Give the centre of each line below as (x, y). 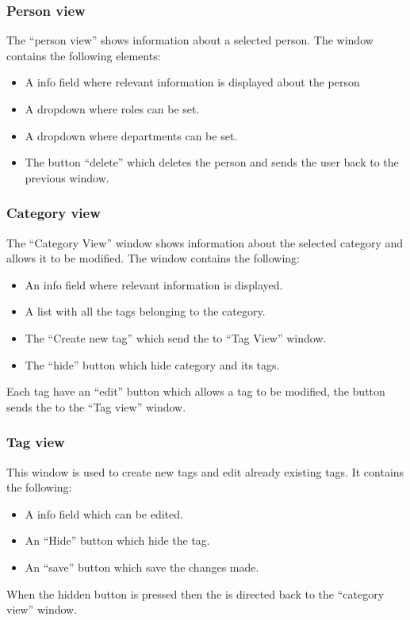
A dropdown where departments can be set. (131, 135)
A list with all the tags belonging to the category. (145, 311)
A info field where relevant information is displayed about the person (192, 82)
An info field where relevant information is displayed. (154, 284)
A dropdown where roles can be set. (112, 109)
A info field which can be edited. (104, 513)
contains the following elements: (84, 55)
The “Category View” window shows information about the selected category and (205, 242)
